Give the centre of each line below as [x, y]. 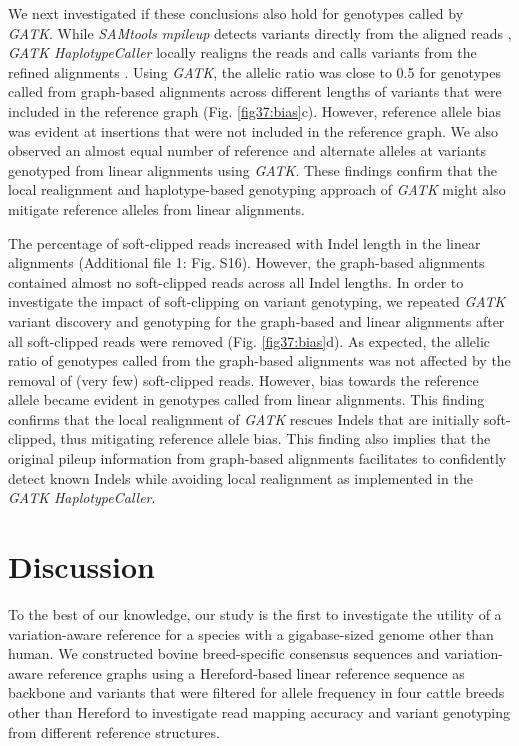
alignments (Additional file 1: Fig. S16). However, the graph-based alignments [246, 262]
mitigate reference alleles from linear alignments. [157, 208]
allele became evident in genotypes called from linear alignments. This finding [246, 399]
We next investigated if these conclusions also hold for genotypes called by [236, 13]
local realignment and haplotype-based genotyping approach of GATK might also [257, 189]
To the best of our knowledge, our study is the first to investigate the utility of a [255, 613]
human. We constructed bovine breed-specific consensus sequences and [224, 653]
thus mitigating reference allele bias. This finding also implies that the [275, 438]
